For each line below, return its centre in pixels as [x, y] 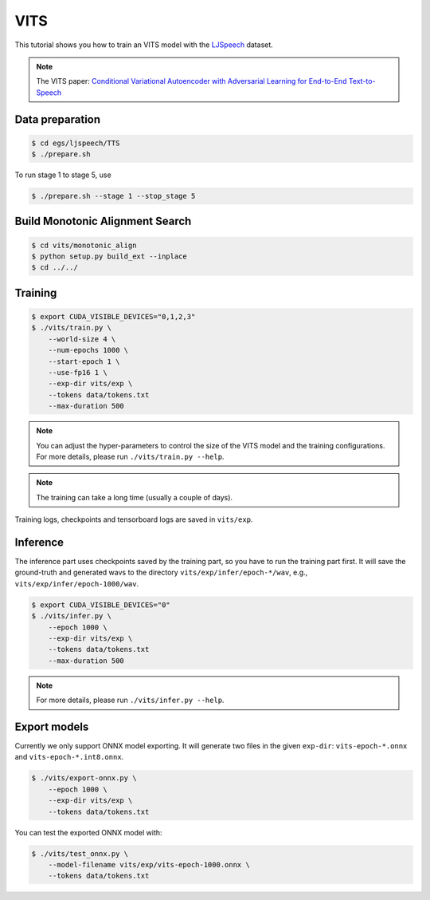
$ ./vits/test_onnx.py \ [80, 853]
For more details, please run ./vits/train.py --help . [130, 456]
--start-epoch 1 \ [84, 361]
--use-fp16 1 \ [78, 372]
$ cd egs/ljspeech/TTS [76, 143]
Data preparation [58, 119]
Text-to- [362, 81]
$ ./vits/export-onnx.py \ [84, 778]
